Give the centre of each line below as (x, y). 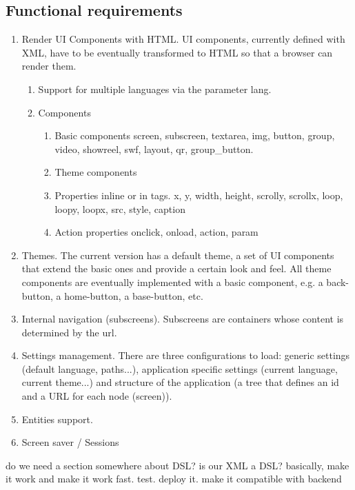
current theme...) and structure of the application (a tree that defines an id (180, 382)
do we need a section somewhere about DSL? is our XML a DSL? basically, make (177, 465)
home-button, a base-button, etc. (134, 295)
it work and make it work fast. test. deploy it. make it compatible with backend (174, 479)
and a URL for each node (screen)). (97, 396)
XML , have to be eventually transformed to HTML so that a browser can (177, 52)
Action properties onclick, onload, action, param (156, 232)
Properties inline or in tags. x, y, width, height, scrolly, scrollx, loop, (199, 195)
